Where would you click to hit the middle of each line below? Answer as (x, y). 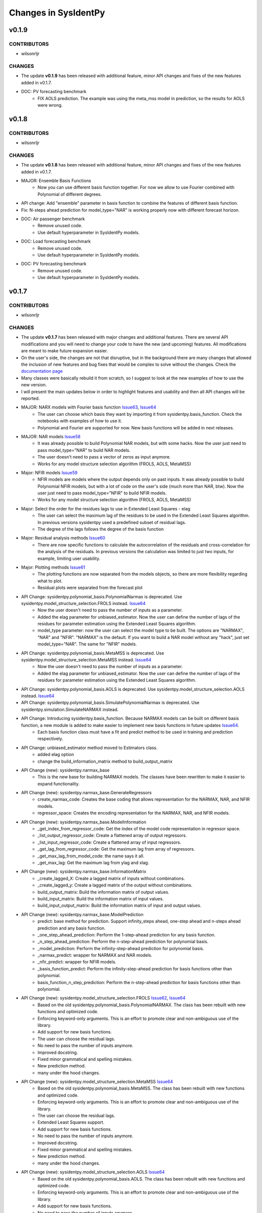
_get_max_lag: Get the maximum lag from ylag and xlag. (93, 862)
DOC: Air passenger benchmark (53, 219)
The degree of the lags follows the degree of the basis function (101, 529)
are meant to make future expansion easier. (65, 351)
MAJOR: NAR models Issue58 (51, 436)
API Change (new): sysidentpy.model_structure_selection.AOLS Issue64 (93, 1172)
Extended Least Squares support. (71, 1122)
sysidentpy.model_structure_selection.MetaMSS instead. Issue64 (86, 660)
